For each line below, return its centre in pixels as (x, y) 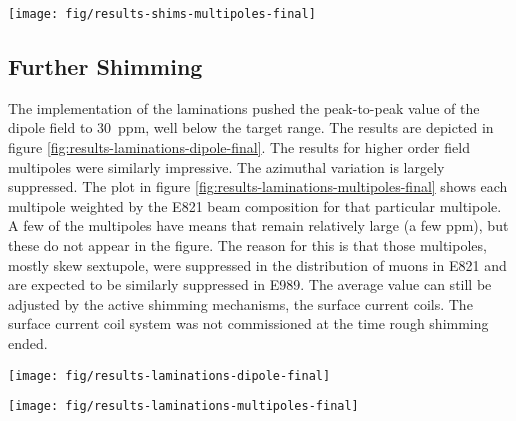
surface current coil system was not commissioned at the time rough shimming (248, 323)
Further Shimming (105, 66)
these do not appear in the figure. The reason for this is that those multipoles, (247, 245)
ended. (28, 342)
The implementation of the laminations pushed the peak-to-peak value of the (244, 107)
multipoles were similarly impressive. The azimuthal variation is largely (226, 166)
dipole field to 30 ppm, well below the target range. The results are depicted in (251, 127)
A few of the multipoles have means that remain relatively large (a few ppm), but (258, 225)
